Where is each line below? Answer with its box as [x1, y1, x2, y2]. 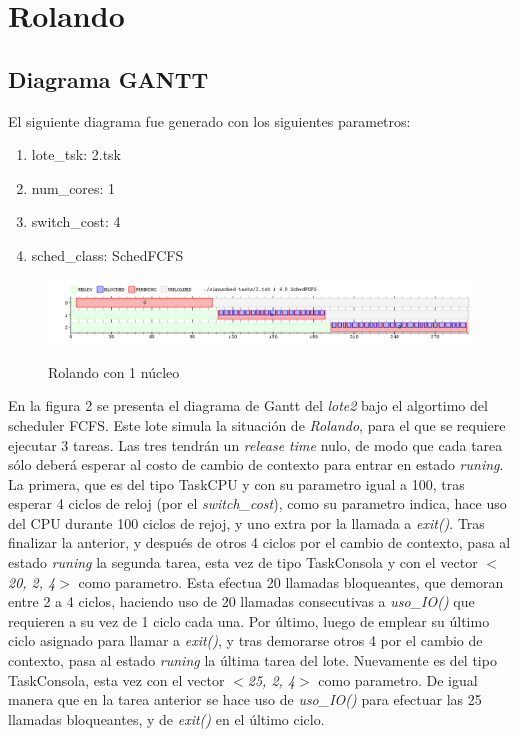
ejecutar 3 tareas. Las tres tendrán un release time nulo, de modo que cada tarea [8, 434, 503, 455]
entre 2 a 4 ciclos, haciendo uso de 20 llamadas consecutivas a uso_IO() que [8, 591, 475, 612]
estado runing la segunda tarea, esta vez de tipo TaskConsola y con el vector [8, 552, 478, 573]
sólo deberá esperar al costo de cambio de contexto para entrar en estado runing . [8, 454, 504, 475]
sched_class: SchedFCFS [31, 244, 184, 265]
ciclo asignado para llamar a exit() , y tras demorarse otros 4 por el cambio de [8, 630, 483, 651]
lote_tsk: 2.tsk [31, 144, 122, 165]
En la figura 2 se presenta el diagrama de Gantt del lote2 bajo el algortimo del [8, 395, 488, 416]
